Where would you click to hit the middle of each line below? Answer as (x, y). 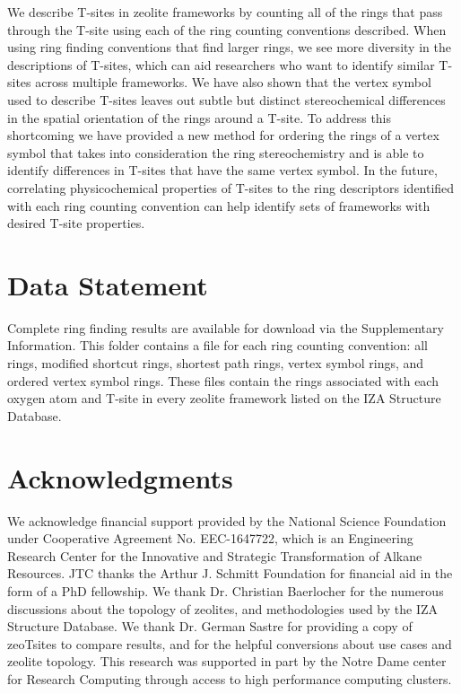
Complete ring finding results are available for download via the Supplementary (226, 327)
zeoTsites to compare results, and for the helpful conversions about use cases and (230, 643)
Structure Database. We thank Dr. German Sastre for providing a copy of (210, 626)
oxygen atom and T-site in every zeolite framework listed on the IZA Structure (224, 398)
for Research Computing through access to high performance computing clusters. (230, 678)
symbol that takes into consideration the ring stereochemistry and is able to (216, 152)
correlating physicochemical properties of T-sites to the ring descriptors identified (231, 187)
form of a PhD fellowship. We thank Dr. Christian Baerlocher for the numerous (226, 590)
